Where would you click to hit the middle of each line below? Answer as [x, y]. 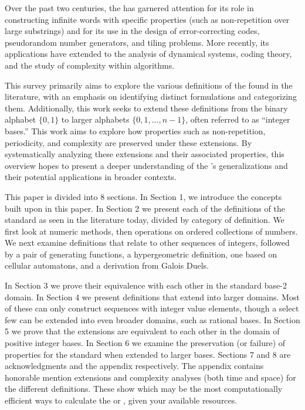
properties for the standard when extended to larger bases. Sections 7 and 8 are [148, 354]
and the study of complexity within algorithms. [90, 65]
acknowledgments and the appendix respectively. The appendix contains [134, 366]
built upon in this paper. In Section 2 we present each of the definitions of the [145, 208]
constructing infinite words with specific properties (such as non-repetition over [147, 19]
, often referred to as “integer [238, 119]
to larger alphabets [95, 119]
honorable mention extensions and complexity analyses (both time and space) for [150, 377]
